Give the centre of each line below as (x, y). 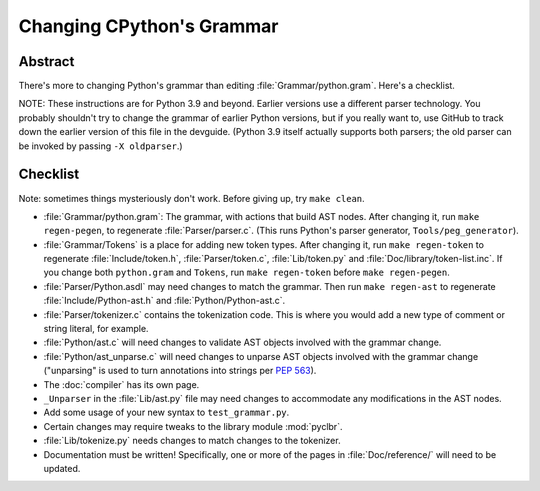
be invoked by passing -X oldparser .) (101, 146)
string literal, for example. (96, 329)
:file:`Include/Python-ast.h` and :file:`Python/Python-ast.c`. (164, 301)
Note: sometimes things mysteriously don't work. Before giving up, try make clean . (191, 198)
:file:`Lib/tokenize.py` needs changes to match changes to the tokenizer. (192, 441)
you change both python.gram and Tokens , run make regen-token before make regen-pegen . (246, 272)
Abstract (46, 61)
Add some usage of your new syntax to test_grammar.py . (166, 412)
